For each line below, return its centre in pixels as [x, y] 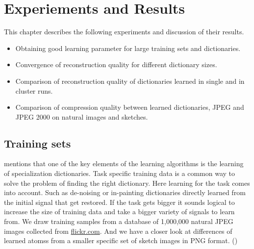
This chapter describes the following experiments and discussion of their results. [124, 32]
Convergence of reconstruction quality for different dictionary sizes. [116, 64]
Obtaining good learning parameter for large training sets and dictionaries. [128, 48]
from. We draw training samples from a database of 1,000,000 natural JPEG [119, 221]
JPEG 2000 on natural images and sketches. [82, 116]
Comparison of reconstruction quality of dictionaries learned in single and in [130, 81]
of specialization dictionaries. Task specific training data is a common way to [120, 173]
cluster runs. [34, 90]
